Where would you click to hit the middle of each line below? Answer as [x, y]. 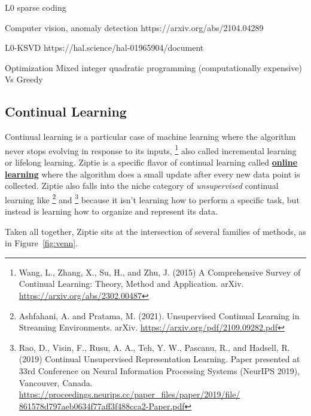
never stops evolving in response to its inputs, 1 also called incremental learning [151, 149]
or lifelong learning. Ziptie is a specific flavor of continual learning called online [151, 162]
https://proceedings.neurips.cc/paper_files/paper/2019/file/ [129, 394]
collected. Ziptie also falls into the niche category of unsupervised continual [142, 186]
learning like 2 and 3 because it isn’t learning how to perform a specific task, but [152, 198]
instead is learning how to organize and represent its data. [111, 211]
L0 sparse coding [36, 7]
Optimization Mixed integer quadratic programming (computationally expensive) [153, 67]
